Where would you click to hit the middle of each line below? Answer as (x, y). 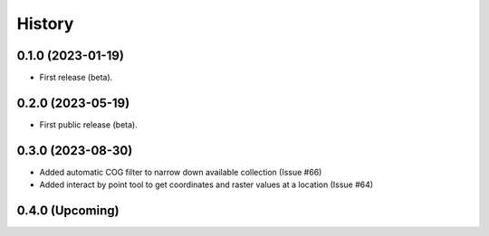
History (45, 24)
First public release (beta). (88, 124)
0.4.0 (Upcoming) (68, 211)
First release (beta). (76, 78)
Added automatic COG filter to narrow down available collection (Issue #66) (181, 172)
